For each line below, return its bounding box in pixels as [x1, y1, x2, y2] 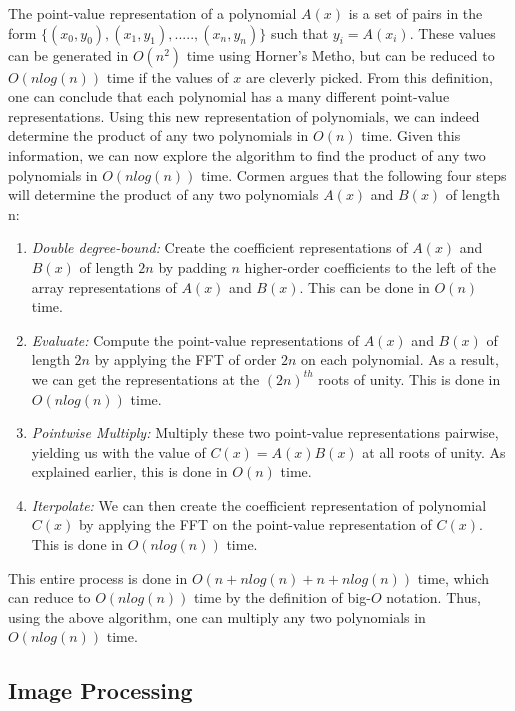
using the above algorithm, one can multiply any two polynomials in [8, 606, 426, 627]
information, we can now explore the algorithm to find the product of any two [8, 144, 486, 165]
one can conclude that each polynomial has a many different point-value [8, 86, 450, 107]
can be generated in [8, 44, 129, 65]
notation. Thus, [386, 587, 481, 608]
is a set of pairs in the [348, 3, 483, 23]
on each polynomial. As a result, [301, 349, 499, 370]
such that [270, 22, 329, 43]
